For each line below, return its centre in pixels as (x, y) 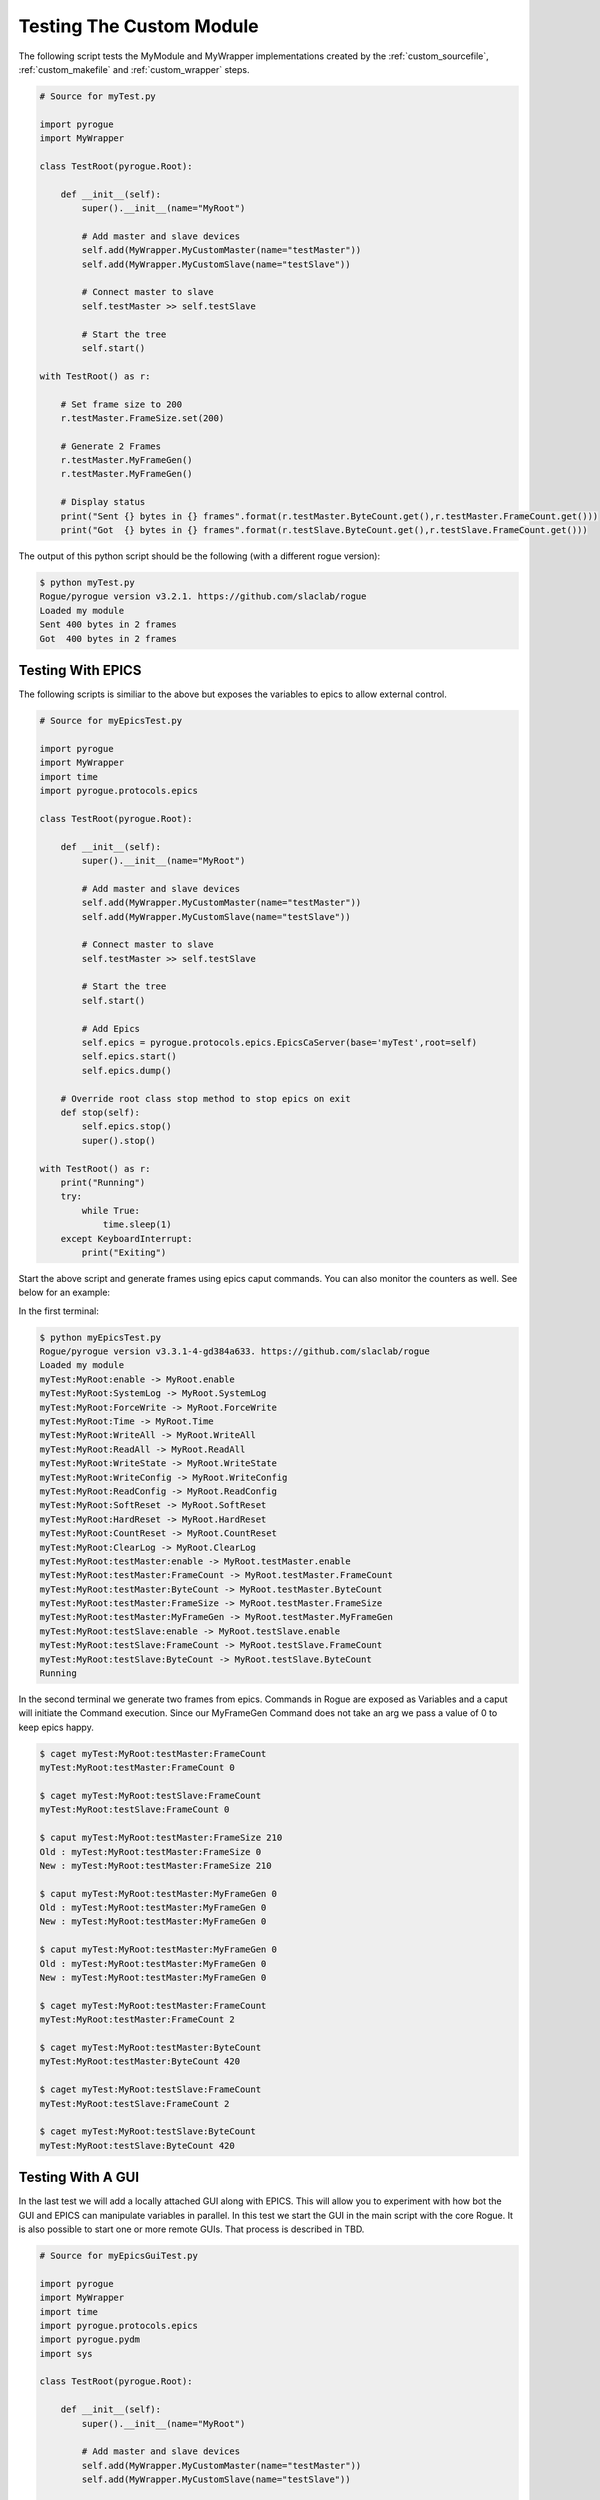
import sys (66, 2353)
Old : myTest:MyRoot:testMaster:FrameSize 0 (150, 1851)
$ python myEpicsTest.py (100, 1337)
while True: (110, 1210)
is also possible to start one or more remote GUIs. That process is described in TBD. (191, 2229)
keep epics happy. (56, 1727)
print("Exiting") (124, 1252)
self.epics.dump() (126, 1070)
